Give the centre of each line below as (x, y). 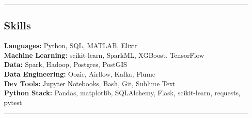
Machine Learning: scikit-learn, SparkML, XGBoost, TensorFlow (104, 55)
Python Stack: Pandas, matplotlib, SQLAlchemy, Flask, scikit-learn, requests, (122, 93)
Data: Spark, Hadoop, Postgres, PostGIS (66, 64)
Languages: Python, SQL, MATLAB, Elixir (71, 46)
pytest (13, 102)
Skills (17, 25)
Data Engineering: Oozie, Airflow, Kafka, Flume (80, 73)
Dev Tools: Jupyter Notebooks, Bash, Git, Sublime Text (90, 83)
